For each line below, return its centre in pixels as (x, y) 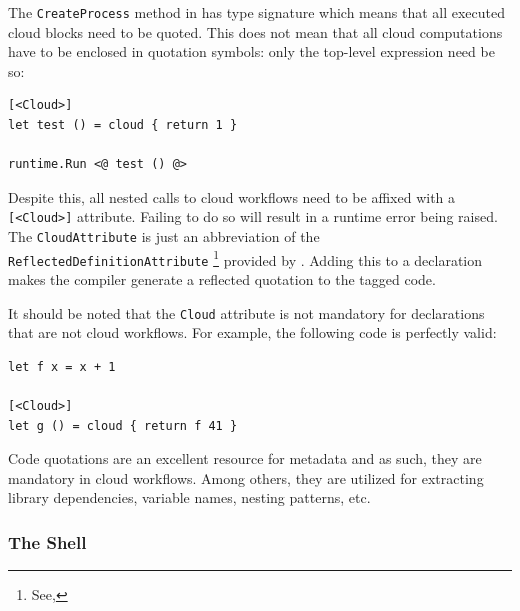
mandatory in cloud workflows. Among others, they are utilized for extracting (246, 477)
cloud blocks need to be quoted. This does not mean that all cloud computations (255, 31)
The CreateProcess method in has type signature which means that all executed (257, 12)
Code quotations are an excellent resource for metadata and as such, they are (245, 458)
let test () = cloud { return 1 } (123, 125)
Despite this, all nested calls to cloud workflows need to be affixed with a (232, 196)
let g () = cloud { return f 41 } (123, 425)
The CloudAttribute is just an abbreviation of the (164, 236)
